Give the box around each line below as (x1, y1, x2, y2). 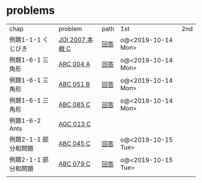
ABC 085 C (58, 100, 91, 109)
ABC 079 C (58, 160, 91, 168)
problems (6, 4, 55, 17)
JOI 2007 (58, 35, 86, 44)
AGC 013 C (58, 119, 91, 128)
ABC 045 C (58, 139, 91, 148)
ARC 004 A (58, 59, 90, 68)
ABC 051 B (58, 80, 90, 88)
